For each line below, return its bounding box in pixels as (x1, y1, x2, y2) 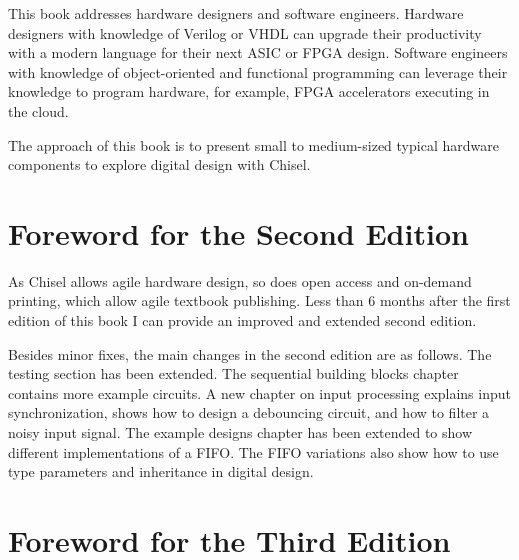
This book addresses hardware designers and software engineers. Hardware (8, 3, 464, 23)
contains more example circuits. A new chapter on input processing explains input (8, 382, 511, 403)
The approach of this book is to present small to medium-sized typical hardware (8, 134, 499, 155)
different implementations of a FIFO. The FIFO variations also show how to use (8, 441, 499, 462)
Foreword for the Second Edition (8, 212, 469, 253)
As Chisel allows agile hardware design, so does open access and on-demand (8, 270, 472, 291)
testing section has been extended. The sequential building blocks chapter (8, 363, 459, 384)
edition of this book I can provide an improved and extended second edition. (8, 310, 477, 331)
